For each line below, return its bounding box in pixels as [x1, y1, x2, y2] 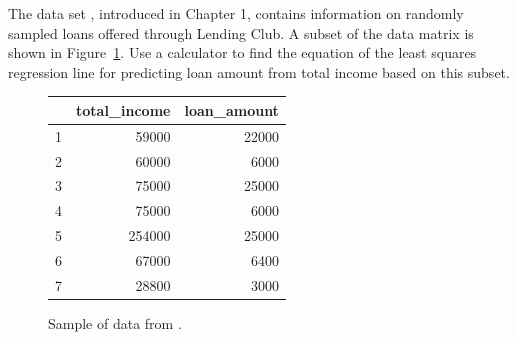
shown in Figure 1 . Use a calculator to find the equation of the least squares [8, 42, 477, 63]
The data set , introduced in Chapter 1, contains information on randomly [8, 3, 464, 23]
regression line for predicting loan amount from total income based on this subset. [8, 61, 510, 82]
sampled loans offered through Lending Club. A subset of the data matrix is [8, 22, 474, 43]
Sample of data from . [48, 312, 182, 333]
